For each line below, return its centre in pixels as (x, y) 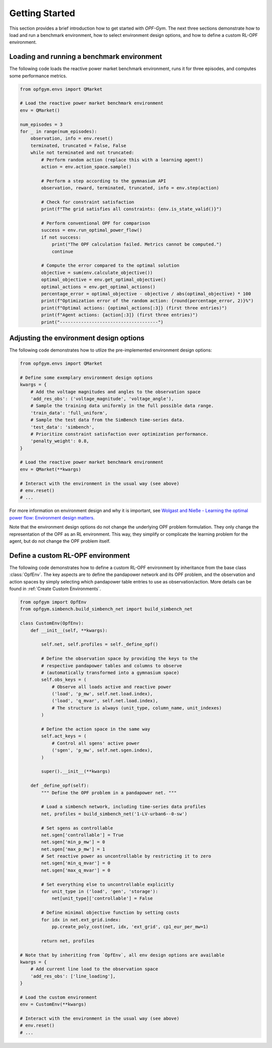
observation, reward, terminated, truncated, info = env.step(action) (130, 188)
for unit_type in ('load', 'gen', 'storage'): (99, 892)
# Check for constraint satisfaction (88, 202)
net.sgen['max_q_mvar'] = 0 (76, 870)
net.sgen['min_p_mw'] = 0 (73, 842)
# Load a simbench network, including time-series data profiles (123, 807)
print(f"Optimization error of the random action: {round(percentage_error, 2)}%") (147, 301)
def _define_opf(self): (60, 786)
